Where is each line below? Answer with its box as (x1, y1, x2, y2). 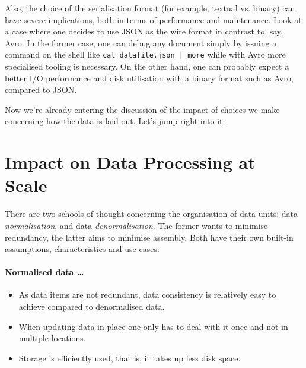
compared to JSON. (5, 83, 77, 96)
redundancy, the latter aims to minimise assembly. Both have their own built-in (5, 231, 294, 243)
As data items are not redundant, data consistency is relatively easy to (18, 288, 276, 301)
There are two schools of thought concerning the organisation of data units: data (5, 207, 298, 220)
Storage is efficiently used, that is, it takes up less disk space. (18, 351, 241, 364)
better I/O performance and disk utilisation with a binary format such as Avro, (5, 71, 294, 84)
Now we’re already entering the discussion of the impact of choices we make (5, 103, 280, 115)
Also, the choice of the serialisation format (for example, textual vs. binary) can (5, 2, 295, 14)
